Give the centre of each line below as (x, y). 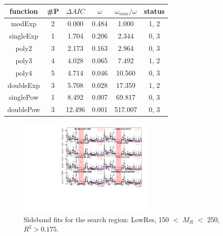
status (154, 11)
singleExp (24, 36)
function (24, 11)
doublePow (24, 109)
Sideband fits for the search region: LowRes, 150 (96, 219)
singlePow (24, 97)
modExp (24, 23)
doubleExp (24, 85)
